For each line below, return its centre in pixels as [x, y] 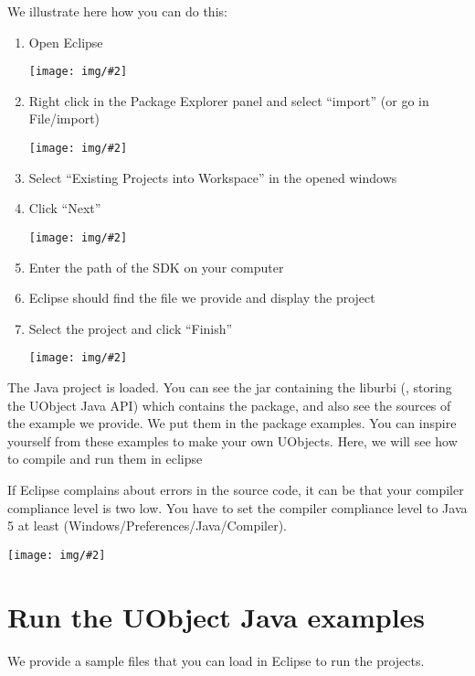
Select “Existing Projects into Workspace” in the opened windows [213, 177]
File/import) [64, 118]
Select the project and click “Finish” [131, 328]
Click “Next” [65, 208]
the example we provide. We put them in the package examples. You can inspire [232, 423]
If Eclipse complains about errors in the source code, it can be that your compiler [236, 489]
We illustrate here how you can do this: [117, 11]
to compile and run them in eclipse [105, 459]
